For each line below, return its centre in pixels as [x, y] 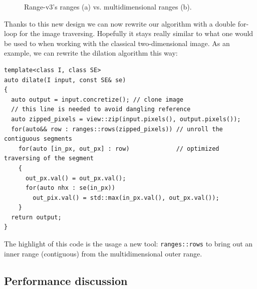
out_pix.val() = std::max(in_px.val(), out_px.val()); [126, 198]
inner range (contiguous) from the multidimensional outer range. [103, 253]
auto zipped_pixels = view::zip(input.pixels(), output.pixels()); [126, 119]
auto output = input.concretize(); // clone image [97, 99]
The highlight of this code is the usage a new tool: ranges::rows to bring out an [128, 244]
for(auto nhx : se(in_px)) [70, 188]
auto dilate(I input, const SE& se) [65, 80]
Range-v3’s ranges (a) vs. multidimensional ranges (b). [108, 7]
